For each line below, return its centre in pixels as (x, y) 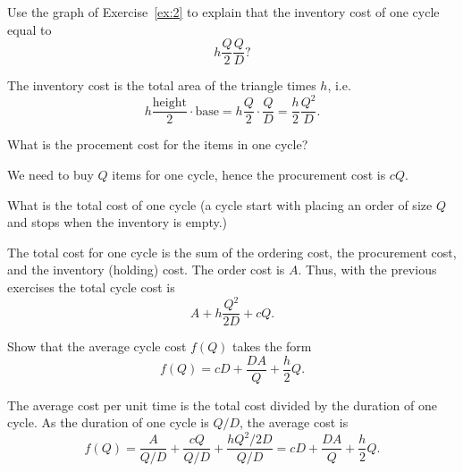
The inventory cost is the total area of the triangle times (162, 85)
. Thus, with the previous (367, 270)
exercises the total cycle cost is (91, 287)
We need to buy (51, 174)
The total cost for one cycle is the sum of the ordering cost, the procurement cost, (232, 252)
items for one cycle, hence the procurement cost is (249, 174)
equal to (29, 29)
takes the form (272, 346)
